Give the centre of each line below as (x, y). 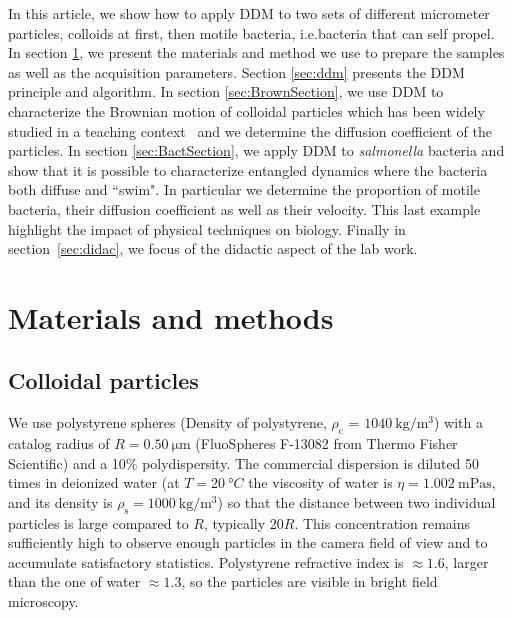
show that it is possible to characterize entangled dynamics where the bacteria (248, 169)
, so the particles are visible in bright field (309, 581)
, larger (466, 561)
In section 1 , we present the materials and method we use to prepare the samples (256, 52)
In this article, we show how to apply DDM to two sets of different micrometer (249, 13)
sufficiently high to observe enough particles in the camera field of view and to (248, 542)
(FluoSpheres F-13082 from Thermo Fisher (326, 443)
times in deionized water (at (94, 482)
